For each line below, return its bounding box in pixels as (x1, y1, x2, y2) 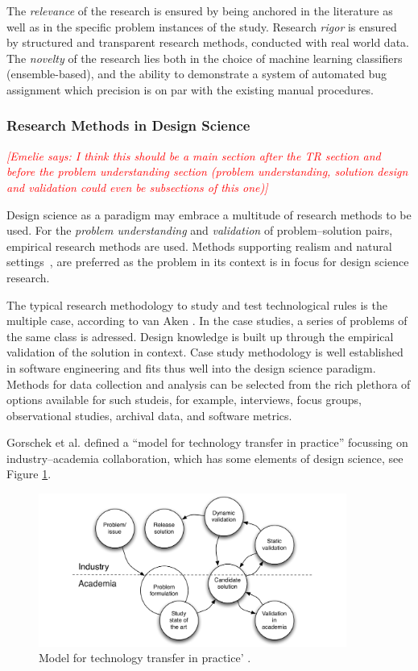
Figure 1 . (6, 465, 52, 482)
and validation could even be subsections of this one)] (6, 178, 268, 195)
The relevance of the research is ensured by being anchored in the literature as (6, 2, 393, 19)
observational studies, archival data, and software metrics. (6, 406, 292, 423)
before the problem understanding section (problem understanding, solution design (6, 163, 408, 180)
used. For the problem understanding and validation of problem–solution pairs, (6, 222, 393, 239)
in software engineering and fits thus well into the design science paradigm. (6, 359, 376, 376)
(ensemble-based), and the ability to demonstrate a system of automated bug (6, 65, 387, 82)
